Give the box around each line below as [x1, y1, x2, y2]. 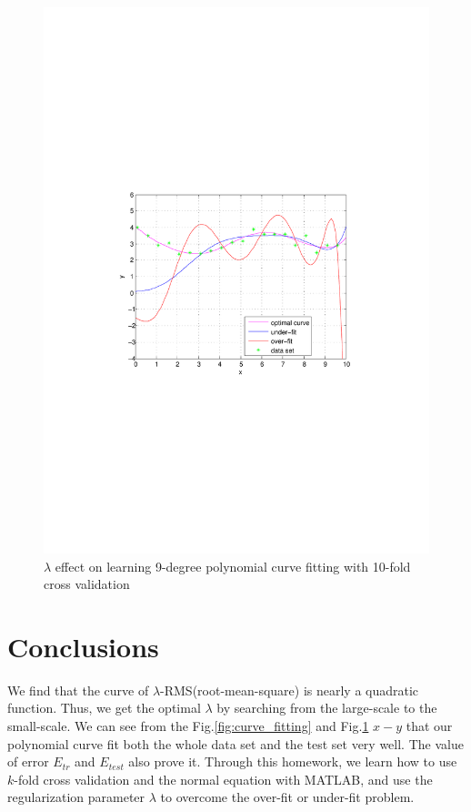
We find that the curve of [7, 680, 149, 699]
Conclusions [7, 627, 159, 665]
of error [7, 752, 49, 771]
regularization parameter [7, 787, 145, 807]
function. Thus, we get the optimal [7, 698, 201, 717]
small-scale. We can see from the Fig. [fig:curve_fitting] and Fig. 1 [7, 716, 369, 736]
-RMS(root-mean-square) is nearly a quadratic [160, 680, 419, 699]
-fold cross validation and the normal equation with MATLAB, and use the [14, 769, 433, 788]
